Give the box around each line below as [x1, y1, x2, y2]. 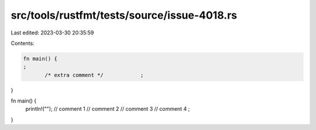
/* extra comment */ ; [44, 72, 144, 78]
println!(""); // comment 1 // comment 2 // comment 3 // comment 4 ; [25, 106, 190, 113]
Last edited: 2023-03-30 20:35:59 [11, 29, 94, 36]
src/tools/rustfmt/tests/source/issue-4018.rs [11, 9, 237, 22]
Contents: [11, 40, 35, 47]
